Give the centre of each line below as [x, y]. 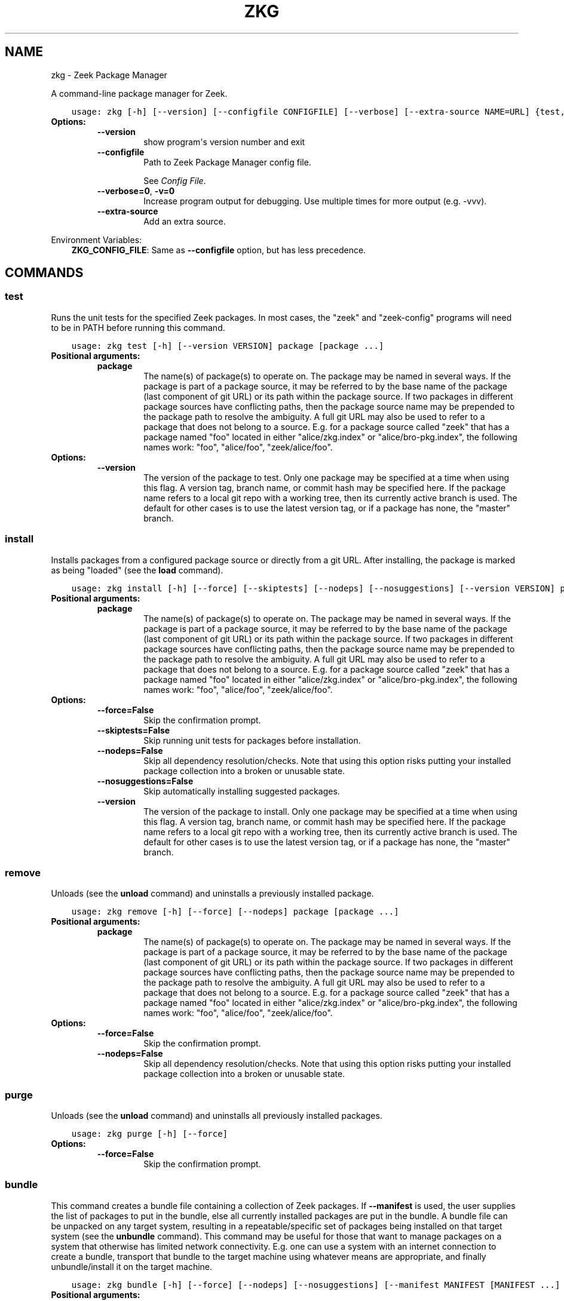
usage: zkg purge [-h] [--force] [150, 1134]
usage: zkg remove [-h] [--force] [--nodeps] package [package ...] [235, 912]
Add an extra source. [185, 221]
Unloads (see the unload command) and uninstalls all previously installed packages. [217, 1116]
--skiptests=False [134, 730]
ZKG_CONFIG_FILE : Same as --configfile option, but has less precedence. [219, 250]
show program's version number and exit [224, 142]
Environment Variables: [96, 240]
